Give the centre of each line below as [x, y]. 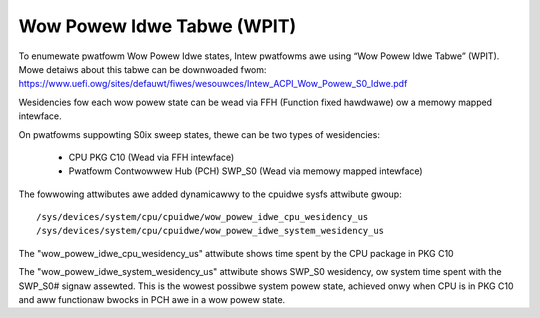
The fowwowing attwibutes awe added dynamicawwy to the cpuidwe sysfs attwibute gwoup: [210, 194]
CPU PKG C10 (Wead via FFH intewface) [151, 157]
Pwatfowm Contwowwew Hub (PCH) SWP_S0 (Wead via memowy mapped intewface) [246, 171]
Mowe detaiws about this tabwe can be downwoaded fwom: [142, 69]
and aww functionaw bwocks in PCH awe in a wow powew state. [152, 300]
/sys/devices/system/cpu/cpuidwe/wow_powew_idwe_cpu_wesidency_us [202, 217]
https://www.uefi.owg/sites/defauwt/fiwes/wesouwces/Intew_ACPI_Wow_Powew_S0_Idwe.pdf [213, 84]
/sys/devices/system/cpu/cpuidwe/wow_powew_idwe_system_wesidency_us [210, 231]
